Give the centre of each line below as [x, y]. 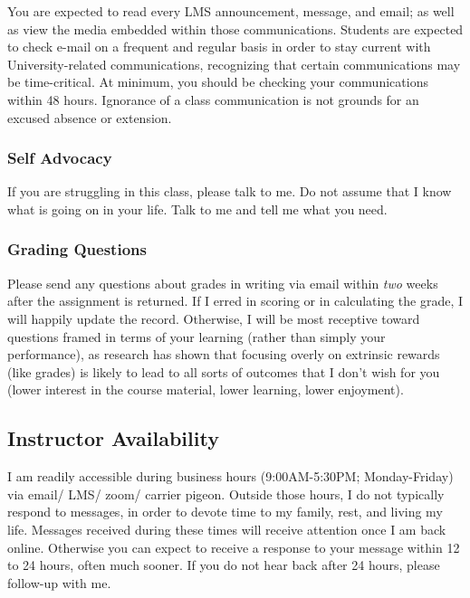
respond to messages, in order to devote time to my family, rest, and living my [225, 512]
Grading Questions [77, 249]
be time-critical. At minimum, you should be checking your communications [218, 82]
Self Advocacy [60, 158]
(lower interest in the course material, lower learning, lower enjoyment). [206, 389]
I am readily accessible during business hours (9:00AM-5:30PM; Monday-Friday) [230, 476]
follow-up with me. [59, 582]
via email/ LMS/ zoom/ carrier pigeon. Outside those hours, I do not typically [226, 494]
